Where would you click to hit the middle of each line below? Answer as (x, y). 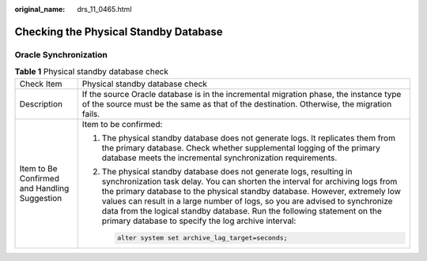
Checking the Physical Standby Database (119, 32)
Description (41, 104)
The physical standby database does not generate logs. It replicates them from (248, 138)
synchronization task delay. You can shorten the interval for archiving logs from (249, 181)
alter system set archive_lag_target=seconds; (202, 238)
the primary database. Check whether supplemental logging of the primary (241, 147)
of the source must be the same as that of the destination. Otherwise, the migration (237, 104)
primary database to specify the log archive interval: (199, 221)
